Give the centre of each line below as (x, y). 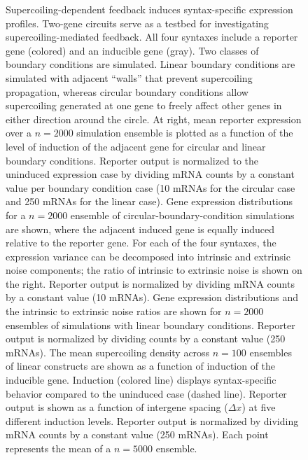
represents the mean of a (58, 448)
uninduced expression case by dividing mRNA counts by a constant (150, 174)
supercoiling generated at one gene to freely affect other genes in (144, 105)
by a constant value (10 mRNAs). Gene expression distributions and (152, 297)
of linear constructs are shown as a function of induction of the (141, 366)
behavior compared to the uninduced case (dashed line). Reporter (146, 393)
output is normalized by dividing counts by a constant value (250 (146, 339)
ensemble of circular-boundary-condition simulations (182, 215)
